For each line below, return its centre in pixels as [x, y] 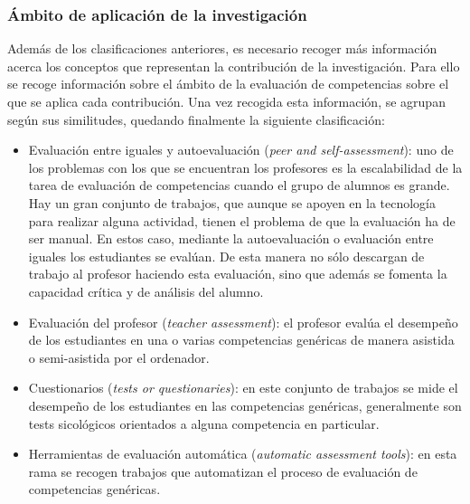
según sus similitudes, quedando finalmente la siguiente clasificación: [196, 119]
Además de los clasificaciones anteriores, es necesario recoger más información [222, 48]
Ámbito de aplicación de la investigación [157, 14]
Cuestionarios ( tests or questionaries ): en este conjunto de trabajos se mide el [243, 388]
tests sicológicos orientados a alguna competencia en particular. [204, 423]
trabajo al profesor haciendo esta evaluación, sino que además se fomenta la [238, 274]
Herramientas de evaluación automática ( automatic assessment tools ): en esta [243, 454]
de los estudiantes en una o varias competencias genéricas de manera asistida [241, 340]
